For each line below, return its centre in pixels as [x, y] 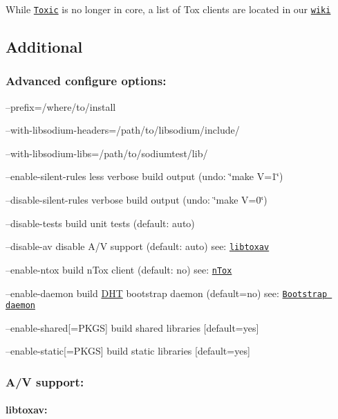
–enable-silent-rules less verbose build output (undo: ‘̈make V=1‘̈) [144, 176]
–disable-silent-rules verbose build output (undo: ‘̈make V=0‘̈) [137, 200]
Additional [44, 47]
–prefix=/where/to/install [61, 106]
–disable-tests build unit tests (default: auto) [100, 223]
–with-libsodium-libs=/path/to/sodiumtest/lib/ [107, 153]
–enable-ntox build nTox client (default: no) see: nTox [119, 269]
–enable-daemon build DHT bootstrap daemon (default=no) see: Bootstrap [167, 293]
